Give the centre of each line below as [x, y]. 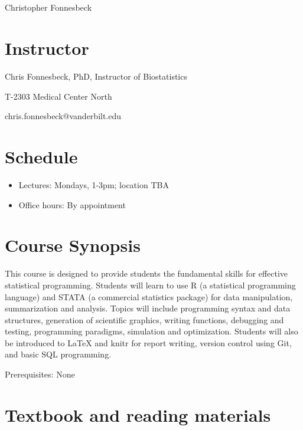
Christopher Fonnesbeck [48, 7]
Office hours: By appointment [72, 204]
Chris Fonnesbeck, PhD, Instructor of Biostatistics [96, 76]
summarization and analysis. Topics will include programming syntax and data [148, 308]
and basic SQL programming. [58, 354]
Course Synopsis [73, 245]
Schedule [41, 157]
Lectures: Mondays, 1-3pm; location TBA [94, 185]
